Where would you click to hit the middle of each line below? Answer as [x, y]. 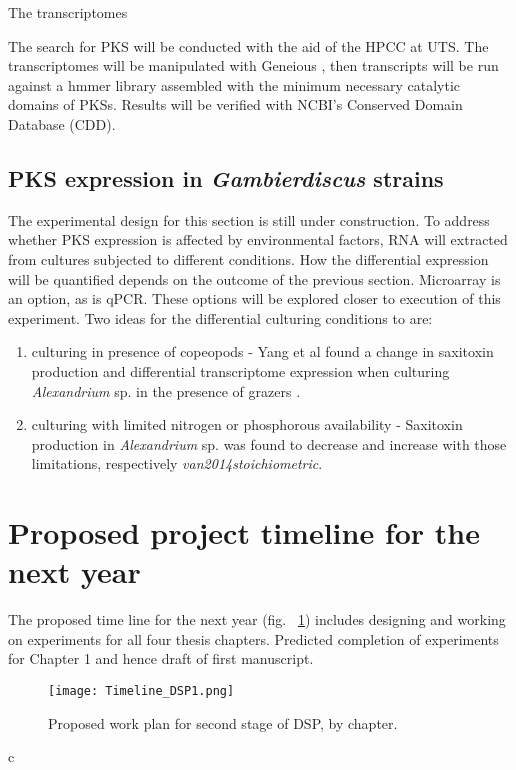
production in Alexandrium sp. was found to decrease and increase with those [269, 443]
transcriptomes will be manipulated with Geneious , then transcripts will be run [253, 65]
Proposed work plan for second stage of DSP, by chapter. [223, 722]
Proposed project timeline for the [244, 532]
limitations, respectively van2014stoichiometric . [177, 463]
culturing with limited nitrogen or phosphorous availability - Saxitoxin [247, 424]
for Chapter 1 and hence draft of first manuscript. [161, 658]
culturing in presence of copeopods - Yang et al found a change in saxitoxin [262, 351]
